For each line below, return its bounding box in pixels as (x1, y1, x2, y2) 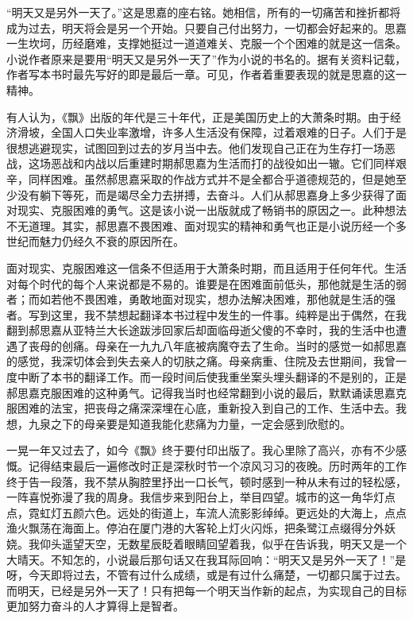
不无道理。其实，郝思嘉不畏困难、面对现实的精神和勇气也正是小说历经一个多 (6, 217, 407, 234)
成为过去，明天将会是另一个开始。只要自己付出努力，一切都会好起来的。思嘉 (6, 19, 407, 36)
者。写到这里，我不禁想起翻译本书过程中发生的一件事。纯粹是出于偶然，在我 (6, 306, 407, 323)
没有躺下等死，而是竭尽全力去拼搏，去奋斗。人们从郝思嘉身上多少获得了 (17, 186, 396, 203)
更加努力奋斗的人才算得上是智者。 (6, 598, 184, 614)
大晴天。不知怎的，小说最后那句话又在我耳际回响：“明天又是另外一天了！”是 (6, 551, 407, 567)
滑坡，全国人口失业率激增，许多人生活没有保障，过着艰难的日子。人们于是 (17, 124, 407, 141)
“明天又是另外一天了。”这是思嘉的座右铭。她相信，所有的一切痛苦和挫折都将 (6, 4, 401, 20)
